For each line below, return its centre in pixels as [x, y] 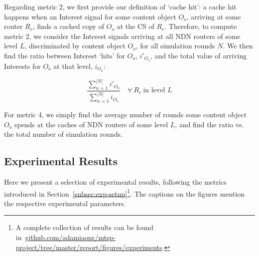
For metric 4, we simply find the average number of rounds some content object [126, 115]
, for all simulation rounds [175, 46]
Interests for [22, 66]
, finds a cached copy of [68, 26]
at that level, [73, 66]
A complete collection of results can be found [85, 227]
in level [154, 91]
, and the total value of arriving [198, 55]
